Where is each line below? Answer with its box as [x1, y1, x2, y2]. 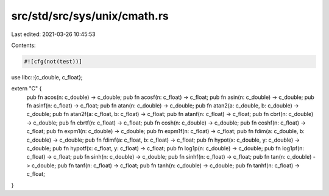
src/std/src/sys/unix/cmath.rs [11, 9, 169, 23]
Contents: [11, 42, 36, 49]
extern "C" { [11, 85, 42, 92]
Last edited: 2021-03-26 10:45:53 [11, 31, 96, 38]
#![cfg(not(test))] [24, 58, 82, 65]
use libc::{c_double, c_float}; [11, 73, 83, 81]
